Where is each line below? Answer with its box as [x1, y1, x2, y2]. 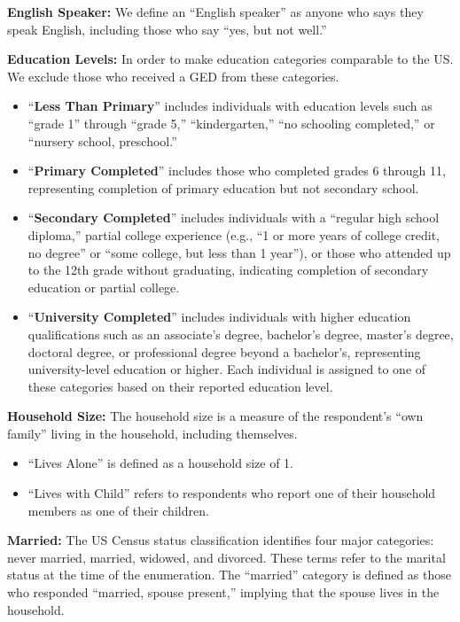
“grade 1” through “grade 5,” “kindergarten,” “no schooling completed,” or [27, 113, 435, 132]
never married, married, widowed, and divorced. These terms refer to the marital [7, 548, 446, 566]
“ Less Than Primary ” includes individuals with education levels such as [27, 97, 433, 115]
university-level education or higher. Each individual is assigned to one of [27, 360, 426, 378]
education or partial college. [27, 277, 180, 296]
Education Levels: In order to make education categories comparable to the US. [7, 50, 454, 68]
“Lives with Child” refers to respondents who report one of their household [27, 484, 436, 502]
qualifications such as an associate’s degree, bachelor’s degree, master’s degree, [27, 324, 454, 343]
